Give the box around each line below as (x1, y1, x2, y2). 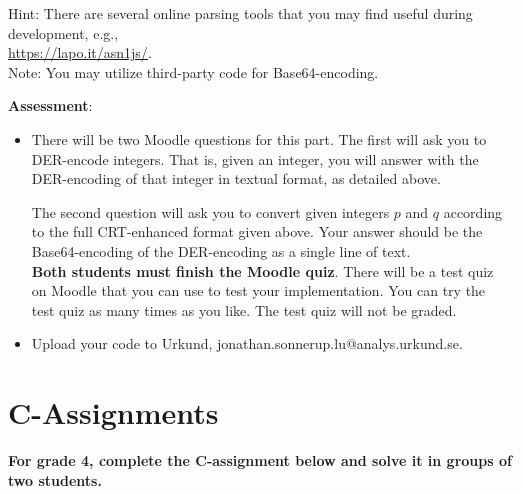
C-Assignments (8, 392, 219, 433)
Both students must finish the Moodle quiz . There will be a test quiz (31, 260, 494, 281)
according (443, 201, 503, 222)
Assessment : (8, 95, 93, 116)
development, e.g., (8, 22, 119, 43)
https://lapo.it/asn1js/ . (8, 42, 152, 63)
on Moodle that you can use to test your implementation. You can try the (31, 280, 486, 301)
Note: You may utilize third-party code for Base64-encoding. (8, 61, 379, 82)
